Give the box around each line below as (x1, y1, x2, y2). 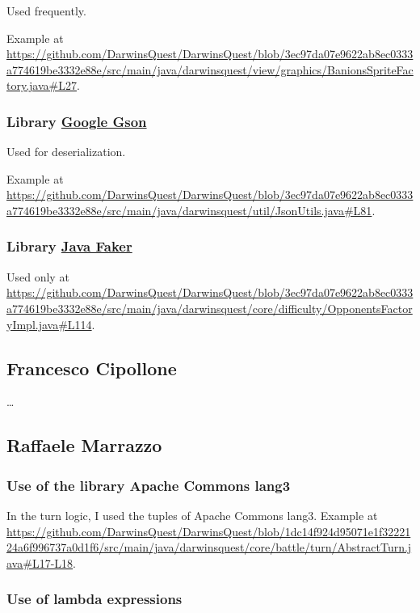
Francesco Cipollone (6, 355, 177, 380)
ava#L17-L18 (6, 554, 73, 571)
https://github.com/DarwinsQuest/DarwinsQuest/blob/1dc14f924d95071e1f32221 (6, 522, 411, 539)
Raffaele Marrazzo (6, 433, 162, 458)
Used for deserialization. (6, 143, 126, 160)
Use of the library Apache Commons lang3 (6, 475, 291, 495)
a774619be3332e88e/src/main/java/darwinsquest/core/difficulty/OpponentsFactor (6, 299, 413, 316)
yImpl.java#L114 (6, 315, 92, 332)
